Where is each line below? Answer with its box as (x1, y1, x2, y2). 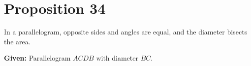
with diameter (96, 53, 138, 63)
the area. (4, 36, 31, 46)
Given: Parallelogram (4, 53, 71, 63)
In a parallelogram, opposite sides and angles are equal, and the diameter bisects (4, 27, 248, 37)
